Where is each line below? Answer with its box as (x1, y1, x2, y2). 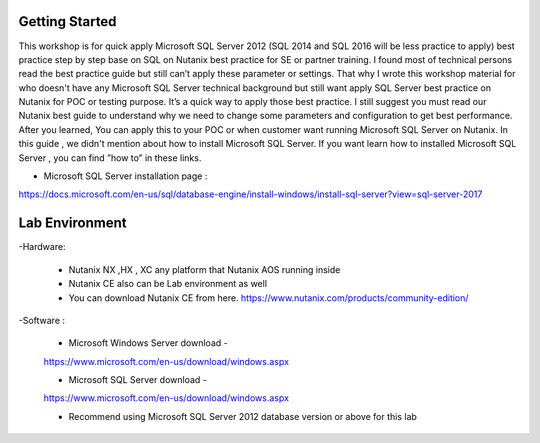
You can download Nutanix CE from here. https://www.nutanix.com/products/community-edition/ (68, 291, 469, 304)
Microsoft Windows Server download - (68, 337, 229, 349)
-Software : (18, 314, 65, 326)
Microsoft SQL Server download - (68, 374, 207, 386)
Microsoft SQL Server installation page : (43, 170, 208, 182)
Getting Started (18, 13, 117, 30)
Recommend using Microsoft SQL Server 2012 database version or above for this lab (68, 410, 417, 422)
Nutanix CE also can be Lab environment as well (68, 278, 268, 290)
